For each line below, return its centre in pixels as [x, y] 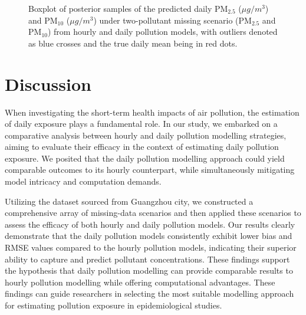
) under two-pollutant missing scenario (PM [172, 20]
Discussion [48, 83]
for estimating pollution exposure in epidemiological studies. [113, 305]
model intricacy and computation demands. [83, 181]
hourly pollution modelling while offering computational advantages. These [140, 282]
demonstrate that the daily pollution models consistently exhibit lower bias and [149, 236]
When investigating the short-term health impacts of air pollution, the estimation [152, 112]
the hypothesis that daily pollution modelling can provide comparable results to [149, 270]
